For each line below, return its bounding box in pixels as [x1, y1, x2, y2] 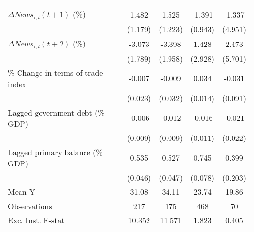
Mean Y [8, 186, 36, 197]
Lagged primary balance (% [8, 146, 103, 158]
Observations [8, 200, 52, 211]
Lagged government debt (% [8, 106, 105, 118]
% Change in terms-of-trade [8, 67, 103, 78]
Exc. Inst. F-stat [8, 214, 64, 226]
